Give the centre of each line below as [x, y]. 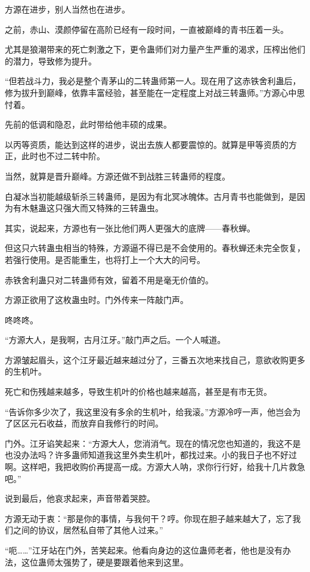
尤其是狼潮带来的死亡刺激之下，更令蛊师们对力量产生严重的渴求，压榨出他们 [155, 49]
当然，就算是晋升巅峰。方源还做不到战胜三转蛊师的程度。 [117, 176]
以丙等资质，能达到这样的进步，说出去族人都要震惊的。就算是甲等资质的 [147, 144]
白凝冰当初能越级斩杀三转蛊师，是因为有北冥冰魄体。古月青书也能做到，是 [151, 196]
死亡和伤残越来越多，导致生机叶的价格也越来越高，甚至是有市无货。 [138, 392]
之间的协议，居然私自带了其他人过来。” [88, 530]
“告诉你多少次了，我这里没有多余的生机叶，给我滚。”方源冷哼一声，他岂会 [149, 411]
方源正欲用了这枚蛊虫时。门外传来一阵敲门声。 [97, 300]
